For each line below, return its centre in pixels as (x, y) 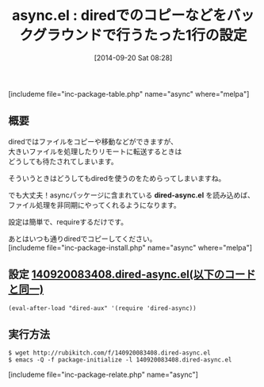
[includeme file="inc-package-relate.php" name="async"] (103, 375)
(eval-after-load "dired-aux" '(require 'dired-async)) (102, 308)
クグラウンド (61, 35)
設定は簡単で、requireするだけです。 (68, 221)
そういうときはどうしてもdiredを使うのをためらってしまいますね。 (117, 178)
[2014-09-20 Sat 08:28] (133, 57)
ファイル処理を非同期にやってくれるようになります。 (94, 205)
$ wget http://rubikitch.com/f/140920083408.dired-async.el (110, 353)
